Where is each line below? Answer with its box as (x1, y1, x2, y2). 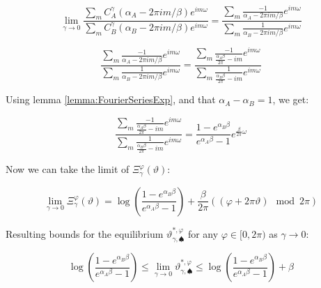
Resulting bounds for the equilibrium (6, 226, 164, 241)
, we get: (272, 92, 309, 107)
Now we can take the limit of (6, 162, 130, 176)
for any (187, 226, 219, 241)
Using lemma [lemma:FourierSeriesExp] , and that (6, 92, 216, 107)
